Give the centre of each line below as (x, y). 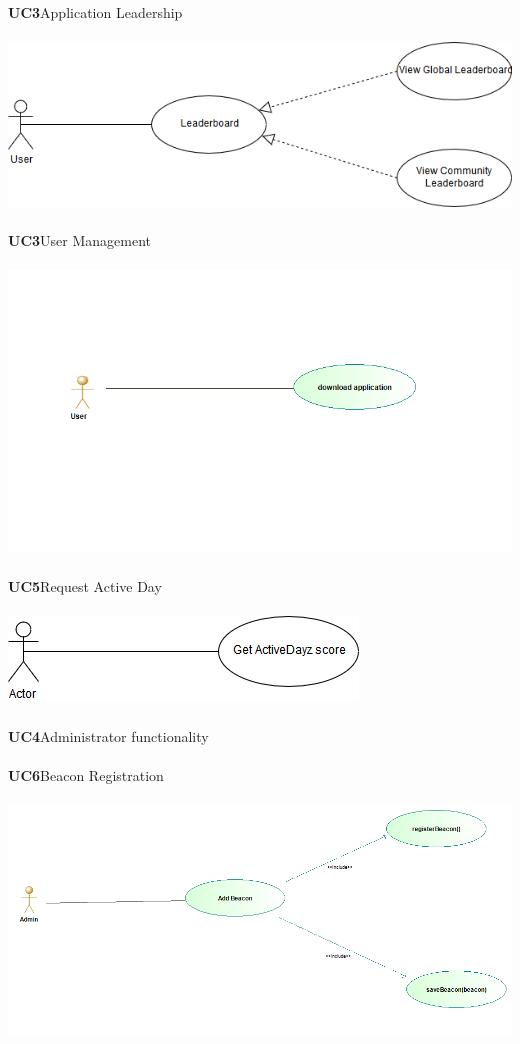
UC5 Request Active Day (85, 586)
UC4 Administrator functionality (108, 735)
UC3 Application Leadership (95, 12)
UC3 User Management (80, 239)
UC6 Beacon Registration (86, 774)
